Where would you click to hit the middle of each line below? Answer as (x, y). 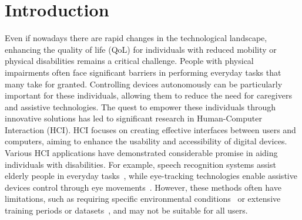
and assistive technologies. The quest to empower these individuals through (140, 106)
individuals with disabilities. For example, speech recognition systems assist (140, 164)
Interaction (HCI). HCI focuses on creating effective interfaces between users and (150, 129)
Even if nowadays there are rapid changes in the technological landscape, (136, 38)
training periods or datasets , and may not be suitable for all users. (126, 210)
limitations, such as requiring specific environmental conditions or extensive (143, 199)
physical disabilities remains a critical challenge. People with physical (129, 61)
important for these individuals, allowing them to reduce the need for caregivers (148, 95)
